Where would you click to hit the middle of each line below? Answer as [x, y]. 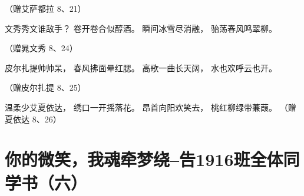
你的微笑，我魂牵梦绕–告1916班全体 [144, 159]
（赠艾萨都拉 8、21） [45, 8]
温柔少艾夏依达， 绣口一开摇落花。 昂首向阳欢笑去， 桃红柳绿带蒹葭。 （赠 [151, 107]
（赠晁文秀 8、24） [41, 48]
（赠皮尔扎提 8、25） [45, 87]
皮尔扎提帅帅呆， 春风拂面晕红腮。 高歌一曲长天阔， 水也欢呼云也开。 [141, 67]
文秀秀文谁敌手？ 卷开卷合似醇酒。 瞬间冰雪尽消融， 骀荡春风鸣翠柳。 [141, 28]
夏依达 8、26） [33, 119]
